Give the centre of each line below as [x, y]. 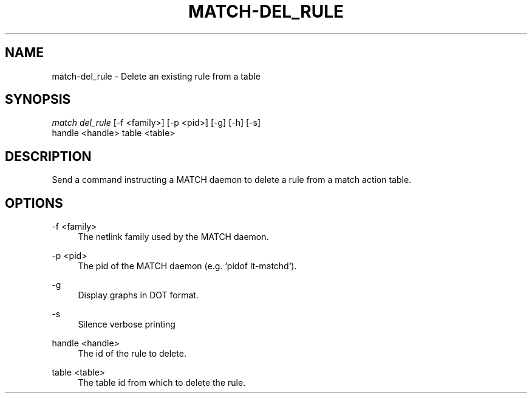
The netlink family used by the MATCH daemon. [173, 237]
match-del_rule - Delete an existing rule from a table [156, 76]
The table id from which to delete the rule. [162, 383]
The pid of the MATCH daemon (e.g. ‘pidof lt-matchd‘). [187, 266]
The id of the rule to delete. [132, 354]
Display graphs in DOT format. [138, 295]
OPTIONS [34, 203]
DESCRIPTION [48, 156]
